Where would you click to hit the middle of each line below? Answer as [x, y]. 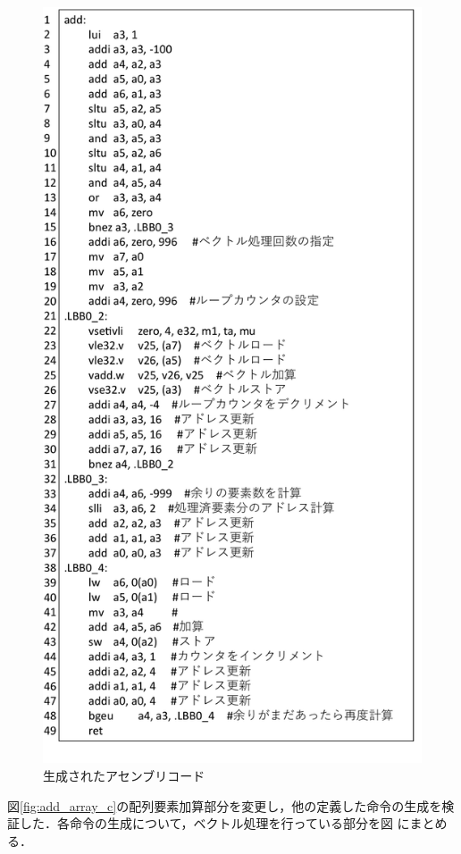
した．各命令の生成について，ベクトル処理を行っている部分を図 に [214, 823]
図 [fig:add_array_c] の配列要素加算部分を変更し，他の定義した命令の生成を [225, 805]
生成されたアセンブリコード [124, 775]
